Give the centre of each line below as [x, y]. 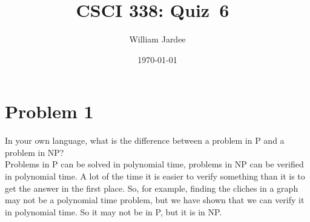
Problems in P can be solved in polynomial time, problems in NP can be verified [154, 164]
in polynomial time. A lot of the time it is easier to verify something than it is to [155, 176]
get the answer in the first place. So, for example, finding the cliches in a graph [152, 188]
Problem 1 [49, 111]
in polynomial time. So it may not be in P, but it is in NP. [114, 211]
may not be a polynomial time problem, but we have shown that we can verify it [155, 200]
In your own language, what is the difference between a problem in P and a [145, 140]
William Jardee [157, 39]
